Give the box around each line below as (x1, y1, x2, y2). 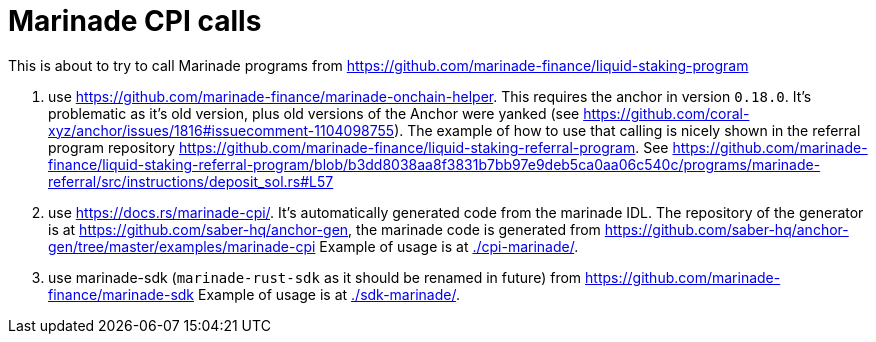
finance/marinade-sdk (48, 285, 195, 303)
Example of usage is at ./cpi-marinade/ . (319, 237, 579, 255)
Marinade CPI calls (8, 4, 262, 38)
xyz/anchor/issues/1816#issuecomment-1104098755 (48, 121, 395, 139)
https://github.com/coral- (583, 104, 750, 122)
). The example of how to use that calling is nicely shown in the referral (394, 121, 861, 139)
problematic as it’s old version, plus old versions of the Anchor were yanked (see (48, 104, 580, 122)
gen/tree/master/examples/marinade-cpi (48, 237, 316, 255)
